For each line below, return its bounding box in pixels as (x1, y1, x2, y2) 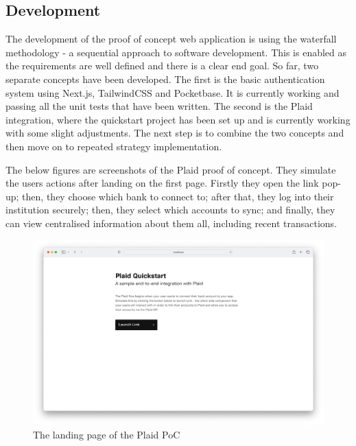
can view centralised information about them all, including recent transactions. (5, 215, 337, 230)
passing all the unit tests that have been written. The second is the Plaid (5, 99, 313, 113)
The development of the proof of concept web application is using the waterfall (5, 32, 337, 46)
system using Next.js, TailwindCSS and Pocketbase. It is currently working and (5, 85, 340, 99)
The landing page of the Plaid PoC (33, 427, 180, 441)
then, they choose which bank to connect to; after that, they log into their (22, 189, 334, 203)
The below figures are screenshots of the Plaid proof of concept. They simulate (5, 162, 336, 176)
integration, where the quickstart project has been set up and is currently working (5, 112, 351, 126)
